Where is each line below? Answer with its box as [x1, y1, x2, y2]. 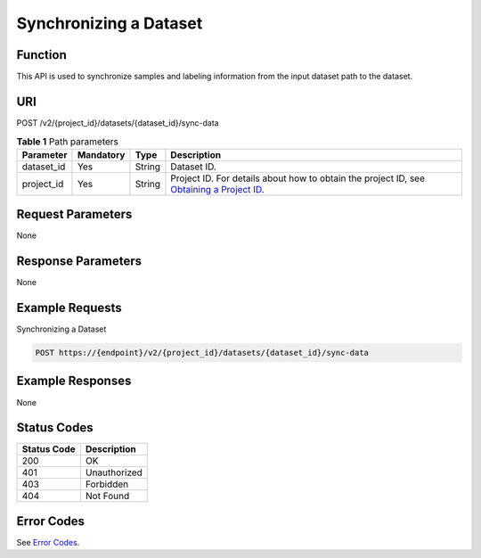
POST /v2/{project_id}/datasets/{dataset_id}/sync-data [16, 117, 219, 128]
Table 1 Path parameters [16, 135, 119, 147]
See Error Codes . [16, 537, 80, 547]
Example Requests [16, 300, 122, 316]
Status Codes [16, 420, 94, 436]
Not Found [85, 490, 130, 503]
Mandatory [77, 148, 126, 160]
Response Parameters [16, 254, 143, 269]
